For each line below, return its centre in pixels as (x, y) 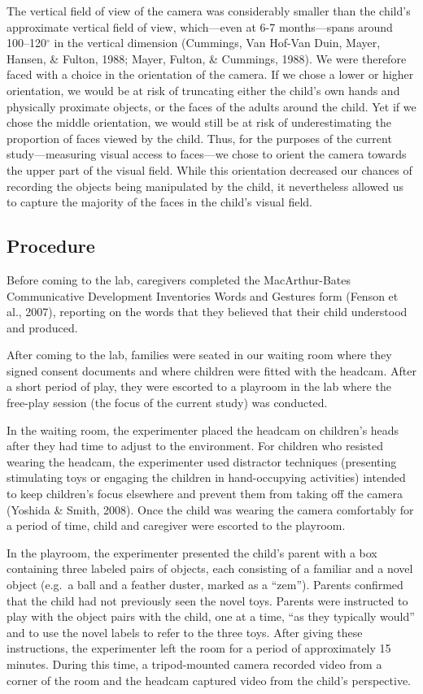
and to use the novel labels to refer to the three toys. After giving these (185, 632)
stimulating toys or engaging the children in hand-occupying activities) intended (206, 477)
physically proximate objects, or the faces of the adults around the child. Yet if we (211, 106)
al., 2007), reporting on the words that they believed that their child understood (207, 312)
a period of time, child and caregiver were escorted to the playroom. (176, 525)
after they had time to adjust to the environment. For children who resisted (195, 446)
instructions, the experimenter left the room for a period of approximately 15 (199, 648)
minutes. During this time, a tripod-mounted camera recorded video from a (194, 664)
